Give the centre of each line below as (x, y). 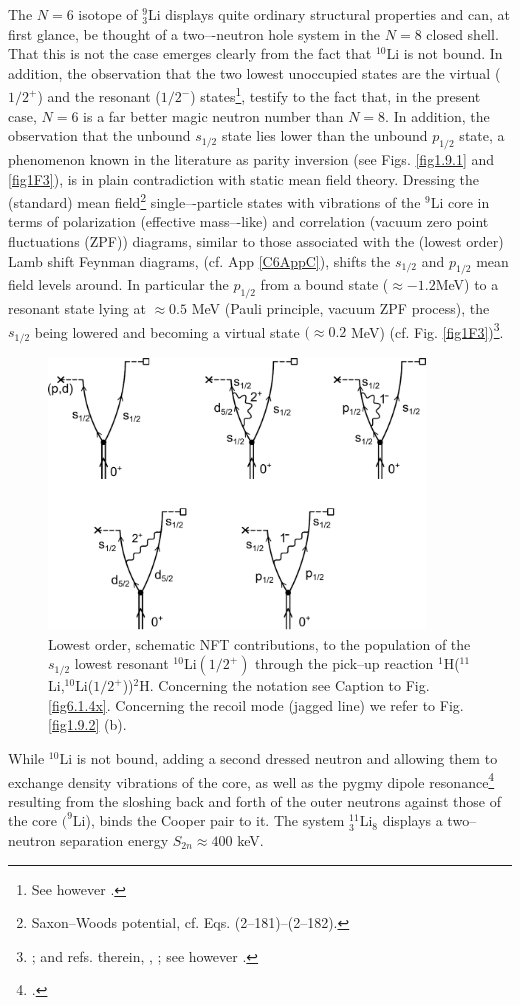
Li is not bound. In (444, 53)
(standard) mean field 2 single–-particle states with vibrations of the (214, 200)
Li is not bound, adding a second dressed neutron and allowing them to (278, 757)
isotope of (108, 14)
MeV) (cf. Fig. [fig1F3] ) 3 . (427, 330)
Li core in (460, 201)
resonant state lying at (77, 308)
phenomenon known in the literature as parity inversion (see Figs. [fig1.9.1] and (251, 159)
